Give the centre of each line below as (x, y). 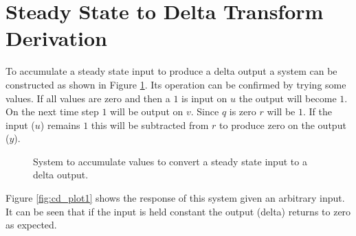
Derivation (56, 38)
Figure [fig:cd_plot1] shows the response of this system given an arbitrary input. (175, 198)
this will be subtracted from (150, 125)
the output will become (288, 98)
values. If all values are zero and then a (88, 98)
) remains (60, 125)
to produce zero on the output (283, 125)
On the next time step (52, 111)
